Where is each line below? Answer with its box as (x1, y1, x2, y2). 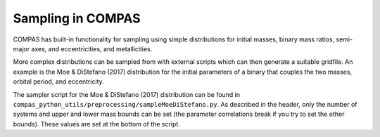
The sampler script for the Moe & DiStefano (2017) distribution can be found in (13, 90, 241, 98)
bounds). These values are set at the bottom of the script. (13, 119, 181, 128)
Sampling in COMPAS (13, 11, 141, 26)
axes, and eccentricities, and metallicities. (31, 44, 153, 53)
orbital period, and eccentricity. (13, 77, 105, 86)
